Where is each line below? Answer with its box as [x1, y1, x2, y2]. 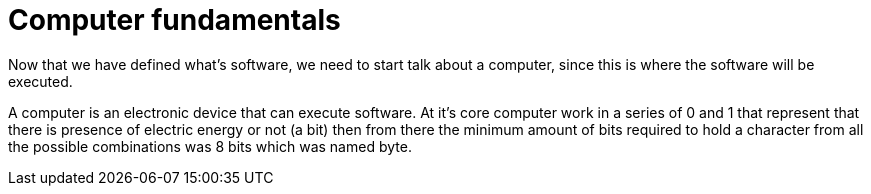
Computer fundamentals [8, 3, 341, 37]
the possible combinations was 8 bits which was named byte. [8, 137, 412, 155]
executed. [8, 72, 73, 90]
